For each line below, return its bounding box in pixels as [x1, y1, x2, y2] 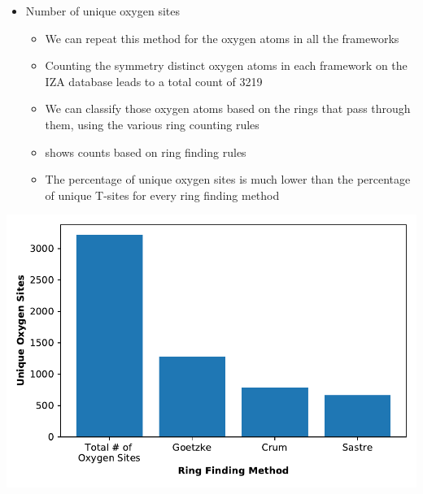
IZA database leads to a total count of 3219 [45, 72, 263, 89]
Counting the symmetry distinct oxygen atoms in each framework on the [45, 57, 408, 74]
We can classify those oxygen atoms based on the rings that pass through [45, 100, 411, 117]
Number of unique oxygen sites [25, 2, 180, 19]
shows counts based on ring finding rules [45, 143, 246, 160]
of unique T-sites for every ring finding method [45, 186, 280, 203]
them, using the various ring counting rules [45, 115, 259, 132]
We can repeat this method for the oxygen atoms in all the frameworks [45, 29, 399, 46]
